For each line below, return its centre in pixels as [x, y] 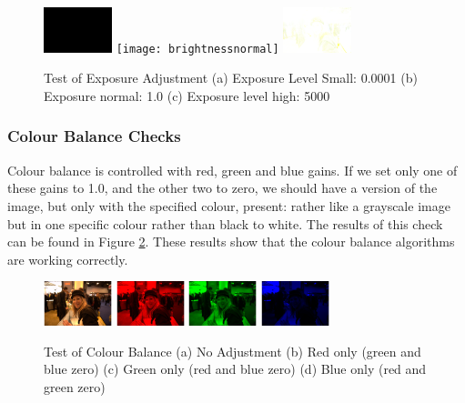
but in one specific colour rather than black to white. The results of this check [225, 223]
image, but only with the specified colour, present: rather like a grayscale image [229, 205]
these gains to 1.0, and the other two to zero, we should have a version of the [222, 188]
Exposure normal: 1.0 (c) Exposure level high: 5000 [187, 95]
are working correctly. [68, 259]
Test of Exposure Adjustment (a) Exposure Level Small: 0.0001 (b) [231, 78]
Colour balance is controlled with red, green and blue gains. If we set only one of [232, 170]
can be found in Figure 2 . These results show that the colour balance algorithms [231, 242]
